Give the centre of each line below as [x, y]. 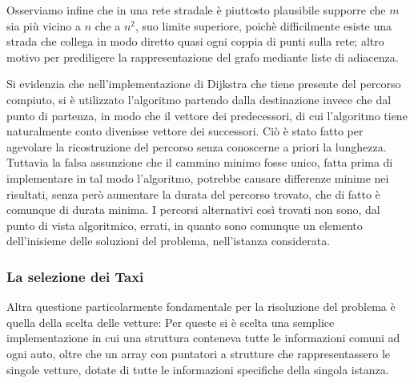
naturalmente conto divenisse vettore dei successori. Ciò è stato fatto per [185, 131]
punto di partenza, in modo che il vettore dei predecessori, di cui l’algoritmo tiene [207, 115]
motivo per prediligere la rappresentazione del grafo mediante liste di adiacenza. [203, 56]
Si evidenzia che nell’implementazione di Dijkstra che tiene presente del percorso [204, 84]
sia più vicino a [44, 25]
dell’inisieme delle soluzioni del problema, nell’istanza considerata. [169, 241]
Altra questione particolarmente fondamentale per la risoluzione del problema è [201, 306]
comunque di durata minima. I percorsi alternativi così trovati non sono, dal [193, 210]
